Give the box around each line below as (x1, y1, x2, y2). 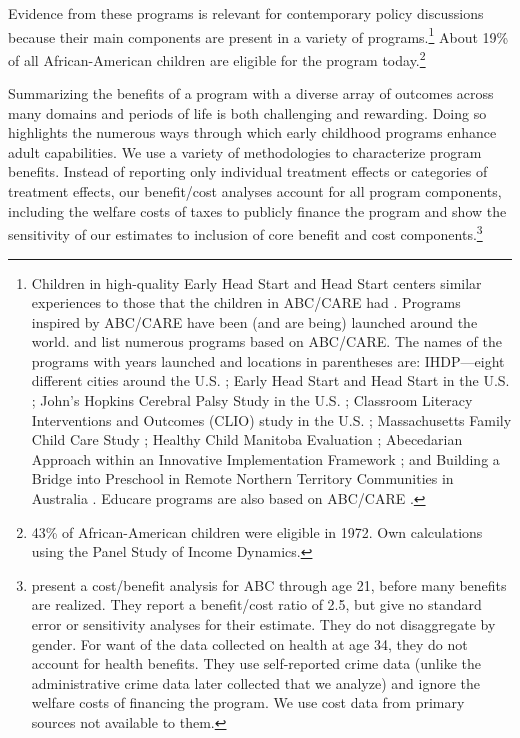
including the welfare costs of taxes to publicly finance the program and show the (8, 200, 507, 221)
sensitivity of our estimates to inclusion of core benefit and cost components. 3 (8, 221, 483, 244)
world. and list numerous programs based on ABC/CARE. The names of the (31, 331, 502, 352)
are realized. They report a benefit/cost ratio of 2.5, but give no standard (31, 594, 482, 615)
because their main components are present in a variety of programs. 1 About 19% (8, 23, 509, 47)
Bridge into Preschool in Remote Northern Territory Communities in (31, 468, 454, 489)
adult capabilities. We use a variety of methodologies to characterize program (8, 141, 482, 162)
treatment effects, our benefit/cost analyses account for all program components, (8, 181, 502, 202)
